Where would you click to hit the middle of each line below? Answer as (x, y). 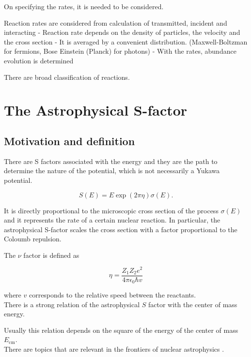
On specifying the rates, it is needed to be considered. (84, 6)
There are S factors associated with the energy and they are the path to (111, 161)
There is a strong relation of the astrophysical (72, 304)
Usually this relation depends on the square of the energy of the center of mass (121, 330)
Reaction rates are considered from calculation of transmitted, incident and (116, 22)
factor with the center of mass (193, 304)
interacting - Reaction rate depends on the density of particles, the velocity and (122, 32)
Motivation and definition (70, 141)
